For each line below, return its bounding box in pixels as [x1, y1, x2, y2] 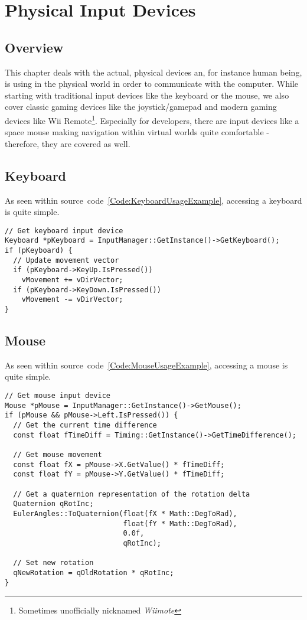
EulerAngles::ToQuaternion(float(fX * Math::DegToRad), [13, 509, 237, 518]
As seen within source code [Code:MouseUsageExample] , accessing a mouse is [5, 358, 288, 371]
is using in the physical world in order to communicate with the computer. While [5, 77, 298, 90]
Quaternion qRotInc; [13, 500, 94, 508]
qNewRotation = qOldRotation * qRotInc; [13, 568, 174, 577]
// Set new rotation [13, 559, 94, 567]
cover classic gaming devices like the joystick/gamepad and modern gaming [5, 100, 277, 113]
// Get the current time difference [13, 421, 157, 430]
